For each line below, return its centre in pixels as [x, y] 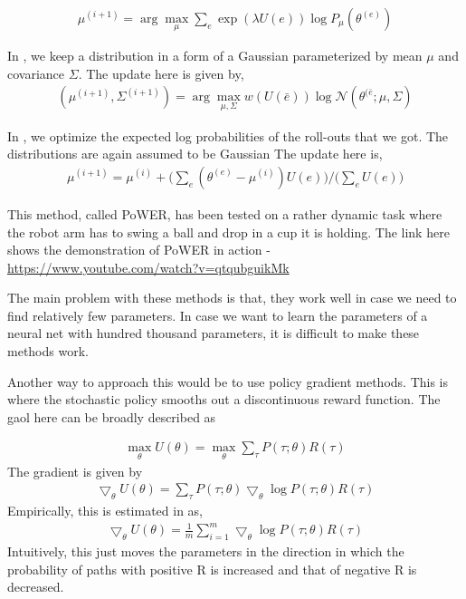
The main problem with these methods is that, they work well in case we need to [232, 298]
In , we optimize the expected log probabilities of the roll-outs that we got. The [228, 135]
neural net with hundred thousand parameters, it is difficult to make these [214, 333]
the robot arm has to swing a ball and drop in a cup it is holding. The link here [228, 232]
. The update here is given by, [161, 73]
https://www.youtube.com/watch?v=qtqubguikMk [148, 267]
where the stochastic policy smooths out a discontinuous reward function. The [224, 399]
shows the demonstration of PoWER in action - [139, 250]
